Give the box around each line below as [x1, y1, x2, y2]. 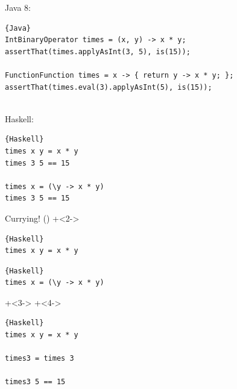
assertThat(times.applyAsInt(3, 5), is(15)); [5, 47, 191, 56]
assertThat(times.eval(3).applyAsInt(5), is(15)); [5, 82, 212, 92]
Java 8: [5, 1, 31, 13]
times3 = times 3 [5, 354, 74, 363]
